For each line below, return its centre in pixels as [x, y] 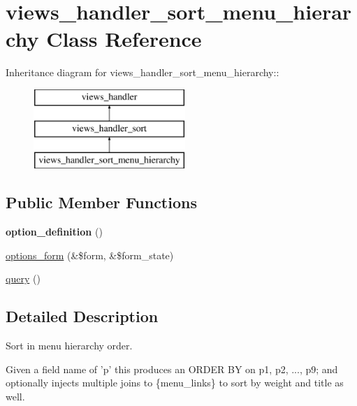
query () [23, 278]
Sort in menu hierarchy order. [69, 346]
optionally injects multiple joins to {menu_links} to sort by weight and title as [175, 383]
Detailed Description [82, 316]
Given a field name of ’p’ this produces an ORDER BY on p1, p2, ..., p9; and [172, 369]
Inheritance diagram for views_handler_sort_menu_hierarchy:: [143, 72]
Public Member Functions [101, 202]
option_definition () [54, 232]
